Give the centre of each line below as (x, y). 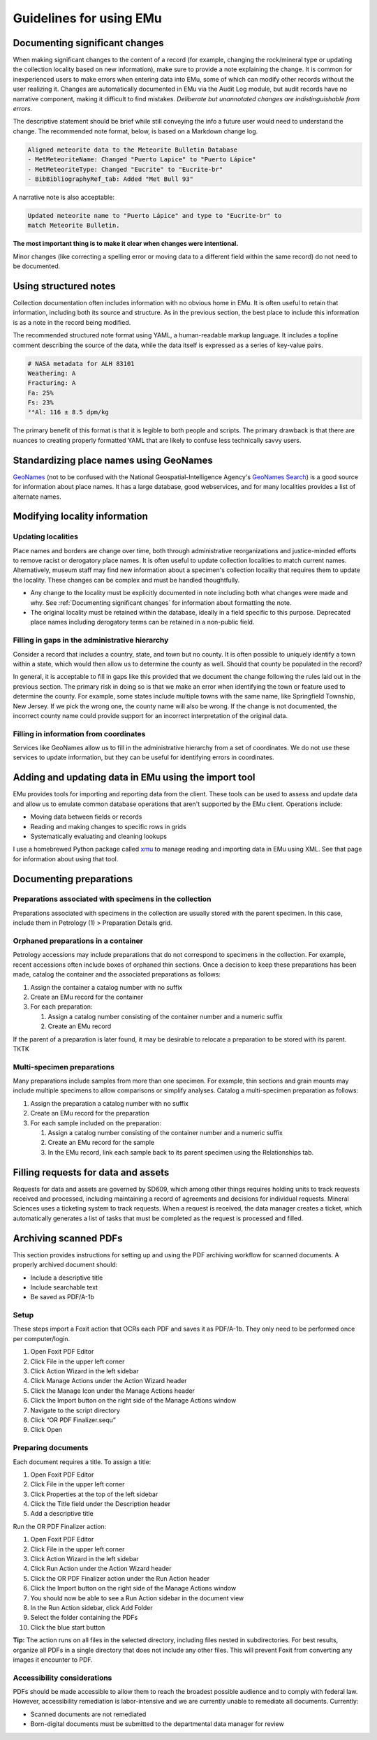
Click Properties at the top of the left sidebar (94, 1494)
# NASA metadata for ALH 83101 (81, 364)
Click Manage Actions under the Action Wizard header (109, 1381)
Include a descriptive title (67, 1278)
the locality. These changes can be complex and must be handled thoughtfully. (126, 580)
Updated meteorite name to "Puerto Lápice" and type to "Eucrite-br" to (155, 215)
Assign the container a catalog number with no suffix (106, 987)
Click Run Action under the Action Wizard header (101, 1569)
